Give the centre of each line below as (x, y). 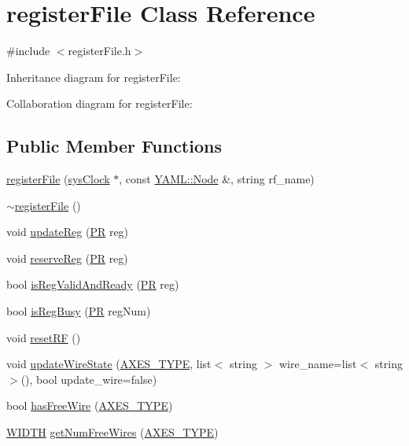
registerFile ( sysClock (58, 179)
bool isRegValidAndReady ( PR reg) (93, 284)
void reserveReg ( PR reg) (67, 258)
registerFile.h (99, 51)
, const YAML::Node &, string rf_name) (217, 179)
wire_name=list (318, 364)
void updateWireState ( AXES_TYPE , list (109, 364)
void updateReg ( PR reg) (68, 232)
